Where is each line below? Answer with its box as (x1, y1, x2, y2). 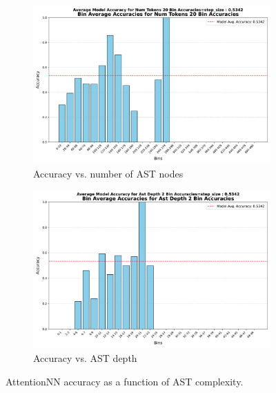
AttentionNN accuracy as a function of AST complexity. (6, 374, 244, 388)
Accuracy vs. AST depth (33, 351, 137, 365)
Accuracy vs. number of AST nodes (33, 166, 184, 180)
